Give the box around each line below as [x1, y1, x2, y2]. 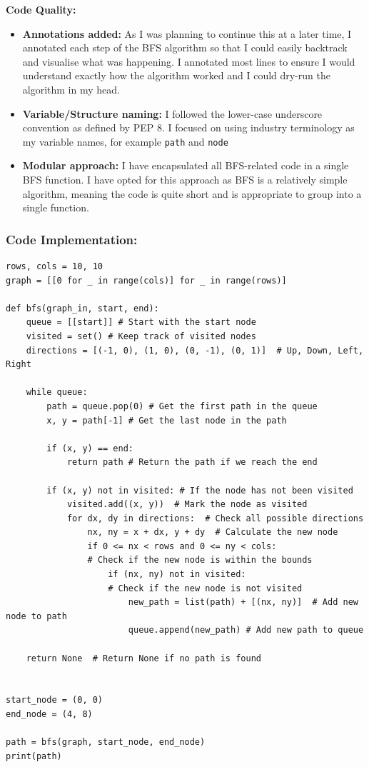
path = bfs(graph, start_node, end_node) [6, 737, 206, 748]
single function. [22, 200, 89, 215]
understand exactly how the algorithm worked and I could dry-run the [22, 68, 330, 83]
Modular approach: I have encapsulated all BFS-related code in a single [22, 158, 349, 173]
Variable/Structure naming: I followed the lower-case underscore [22, 106, 323, 121]
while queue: [26, 387, 88, 398]
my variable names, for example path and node [22, 134, 228, 149]
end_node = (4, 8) [6, 709, 93, 719]
